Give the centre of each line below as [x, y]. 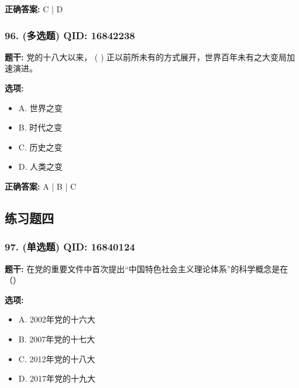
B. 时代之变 [40, 127]
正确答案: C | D [34, 9]
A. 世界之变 [40, 107]
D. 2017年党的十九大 [57, 378]
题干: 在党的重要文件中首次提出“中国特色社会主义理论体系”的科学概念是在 [147, 268]
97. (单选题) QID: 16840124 [70, 247]
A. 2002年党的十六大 [57, 319]
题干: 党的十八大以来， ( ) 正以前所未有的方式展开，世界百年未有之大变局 [146, 56]
